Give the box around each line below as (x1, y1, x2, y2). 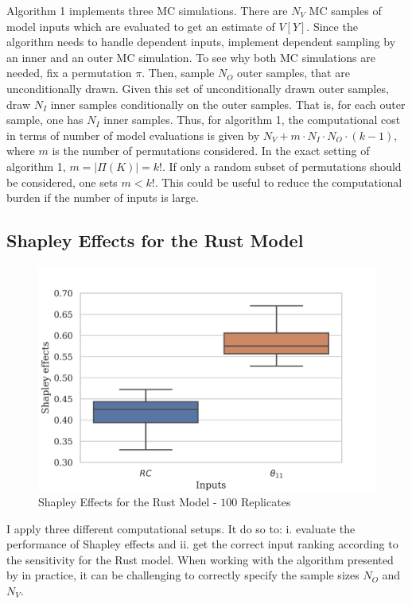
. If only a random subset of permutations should (162, 157, 402, 174)
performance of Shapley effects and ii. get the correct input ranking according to (6, 536, 398, 552)
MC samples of (309, 2, 382, 18)
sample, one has (6, 111, 84, 128)
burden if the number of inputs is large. (6, 189, 199, 206)
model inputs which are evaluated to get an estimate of (6, 17, 275, 34)
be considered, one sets (6, 173, 118, 190)
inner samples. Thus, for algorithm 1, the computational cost (103, 111, 401, 128)
